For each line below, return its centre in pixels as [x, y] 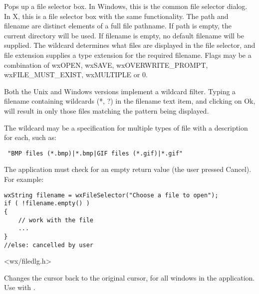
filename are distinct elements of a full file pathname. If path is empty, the [118, 26]
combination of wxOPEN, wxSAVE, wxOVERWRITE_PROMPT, [106, 65]
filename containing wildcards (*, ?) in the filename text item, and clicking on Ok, [130, 101]
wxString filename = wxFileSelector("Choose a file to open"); [111, 195]
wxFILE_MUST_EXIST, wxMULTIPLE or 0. [76, 74]
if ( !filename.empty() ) [47, 204]
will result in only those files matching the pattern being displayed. [107, 110]
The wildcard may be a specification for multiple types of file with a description [126, 127]
